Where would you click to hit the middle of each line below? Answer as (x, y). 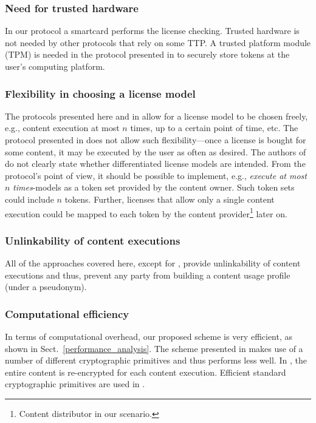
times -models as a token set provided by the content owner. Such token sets (154, 187)
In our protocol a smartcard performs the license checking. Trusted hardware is (152, 31)
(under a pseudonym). (46, 287)
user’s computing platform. (55, 66)
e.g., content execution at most (62, 128)
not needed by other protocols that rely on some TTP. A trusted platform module (158, 42)
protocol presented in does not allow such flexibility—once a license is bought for (156, 140)
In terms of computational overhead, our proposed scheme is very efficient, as (149, 337)
